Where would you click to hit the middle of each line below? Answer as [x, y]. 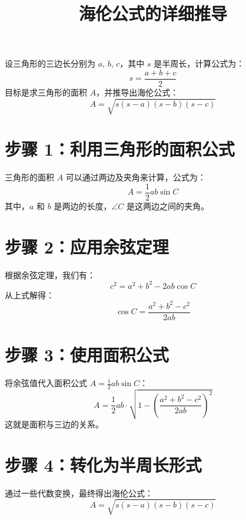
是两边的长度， [83, 205]
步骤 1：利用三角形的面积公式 [120, 149]
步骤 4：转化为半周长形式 [103, 464]
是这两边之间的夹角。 [168, 205]
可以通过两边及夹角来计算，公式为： [136, 177]
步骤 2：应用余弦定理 [87, 246]
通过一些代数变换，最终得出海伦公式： [79, 493]
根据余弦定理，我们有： [50, 274]
